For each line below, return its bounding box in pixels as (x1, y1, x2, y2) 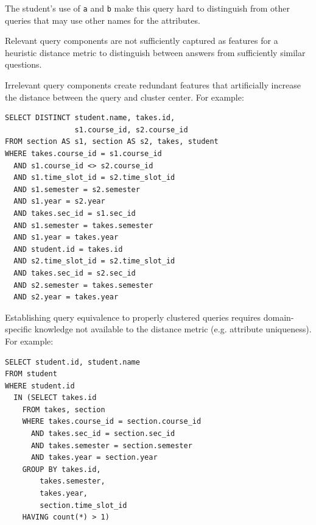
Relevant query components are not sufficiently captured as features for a (5, 34, 278, 47)
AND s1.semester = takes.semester (13, 221, 153, 230)
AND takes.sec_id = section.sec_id (30, 429, 175, 438)
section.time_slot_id (40, 501, 127, 510)
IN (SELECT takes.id (13, 393, 97, 402)
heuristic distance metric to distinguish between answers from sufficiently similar (5, 46, 306, 59)
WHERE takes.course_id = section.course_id (22, 417, 202, 426)
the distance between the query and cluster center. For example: (5, 90, 244, 103)
